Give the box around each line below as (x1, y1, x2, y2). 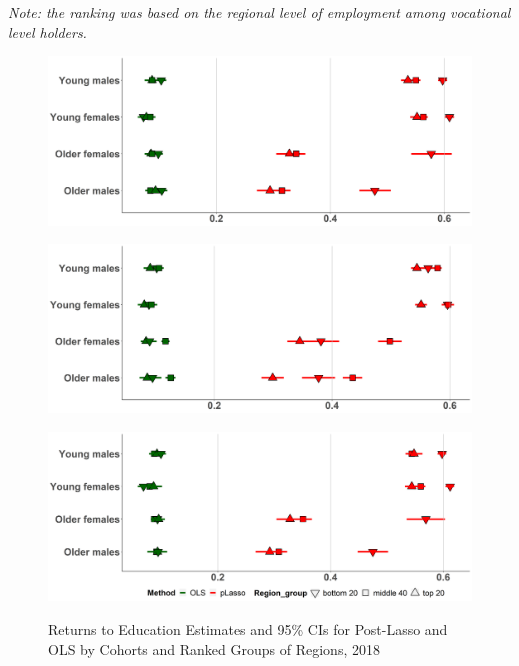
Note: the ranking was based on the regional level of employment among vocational (8, 2, 511, 22)
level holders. (8, 21, 87, 42)
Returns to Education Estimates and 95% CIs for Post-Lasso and (48, 619, 448, 639)
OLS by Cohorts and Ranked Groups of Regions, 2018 (48, 638, 380, 659)
